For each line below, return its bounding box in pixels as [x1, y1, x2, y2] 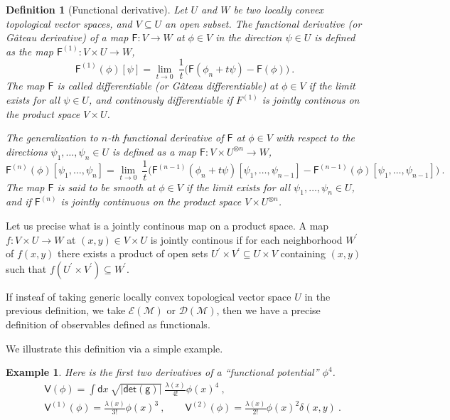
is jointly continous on [262, 92, 360, 107]
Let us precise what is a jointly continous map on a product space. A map [6, 218, 329, 233]
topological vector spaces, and [6, 16, 132, 31]
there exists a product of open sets [58, 246, 208, 261]
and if [6, 194, 31, 209]
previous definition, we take [6, 303, 126, 318]
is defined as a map [112, 144, 197, 158]
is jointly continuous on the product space [60, 194, 242, 209]
